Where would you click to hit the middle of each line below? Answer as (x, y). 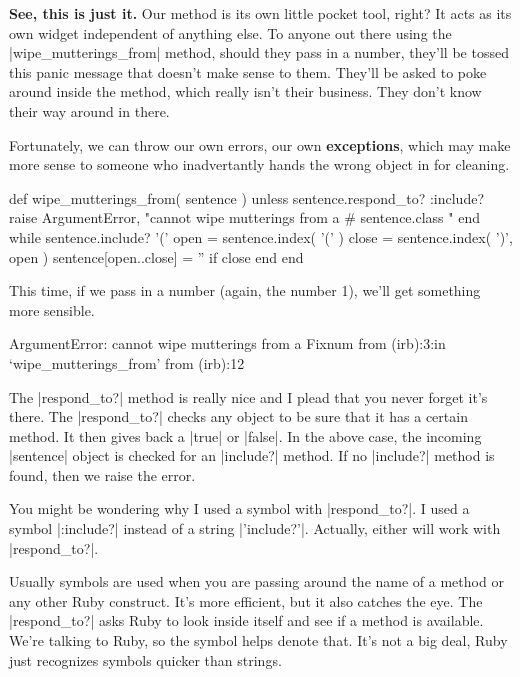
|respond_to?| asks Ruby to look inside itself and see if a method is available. (246, 620)
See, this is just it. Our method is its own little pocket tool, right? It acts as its (260, 13)
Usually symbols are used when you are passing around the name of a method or (256, 581)
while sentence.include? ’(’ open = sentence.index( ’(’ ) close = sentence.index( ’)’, (261, 236)
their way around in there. (89, 110)
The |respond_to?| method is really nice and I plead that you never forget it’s (248, 396)
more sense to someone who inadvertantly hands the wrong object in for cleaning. (259, 164)
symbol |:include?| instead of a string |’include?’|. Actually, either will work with (255, 528)
